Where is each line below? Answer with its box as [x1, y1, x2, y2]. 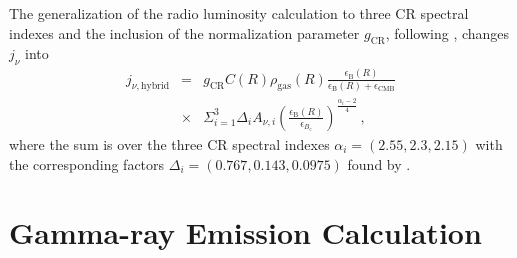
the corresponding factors [9, 153, 165, 174]
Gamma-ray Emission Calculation [9, 212, 482, 253]
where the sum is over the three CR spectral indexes [9, 133, 330, 154]
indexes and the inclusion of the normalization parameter [9, 22, 360, 43]
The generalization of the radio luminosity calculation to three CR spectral [9, 3, 469, 23]
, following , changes [385, 22, 510, 43]
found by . [347, 153, 411, 174]
